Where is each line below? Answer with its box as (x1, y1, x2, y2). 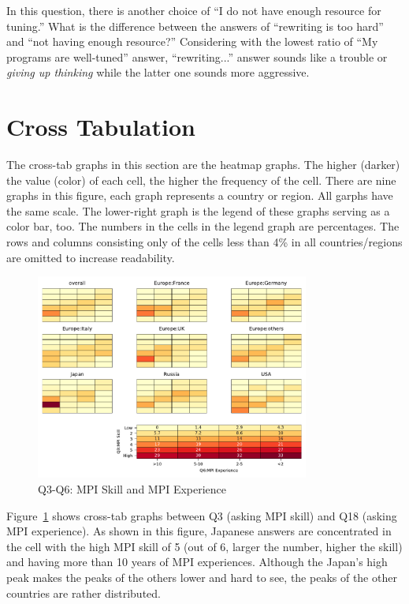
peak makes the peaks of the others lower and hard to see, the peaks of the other (6, 568, 397, 585)
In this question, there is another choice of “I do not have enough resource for (6, 2, 381, 18)
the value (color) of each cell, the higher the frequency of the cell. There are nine (6, 171, 396, 188)
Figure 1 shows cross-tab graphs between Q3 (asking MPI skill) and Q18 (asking (6, 507, 397, 523)
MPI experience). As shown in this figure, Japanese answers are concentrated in (6, 523, 392, 539)
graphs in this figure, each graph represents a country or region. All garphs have (6, 187, 393, 204)
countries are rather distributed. (6, 584, 161, 601)
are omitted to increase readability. (6, 249, 175, 265)
